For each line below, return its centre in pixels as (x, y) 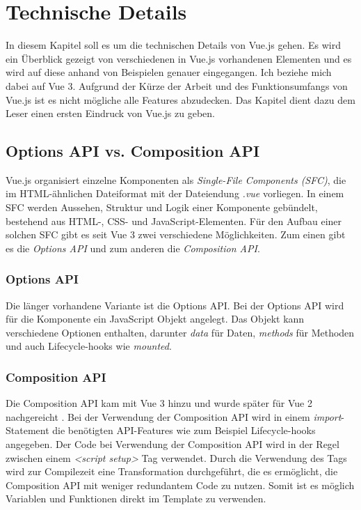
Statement (27, 430)
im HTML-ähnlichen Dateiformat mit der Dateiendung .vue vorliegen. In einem (175, 193)
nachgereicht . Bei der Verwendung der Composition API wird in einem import (174, 416)
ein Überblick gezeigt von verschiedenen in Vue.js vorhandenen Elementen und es (179, 58)
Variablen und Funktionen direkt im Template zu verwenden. (136, 499)
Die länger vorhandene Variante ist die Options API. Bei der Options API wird (175, 305)
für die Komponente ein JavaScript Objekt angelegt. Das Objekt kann (155, 319)
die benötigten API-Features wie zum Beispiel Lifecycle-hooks (184, 430)
